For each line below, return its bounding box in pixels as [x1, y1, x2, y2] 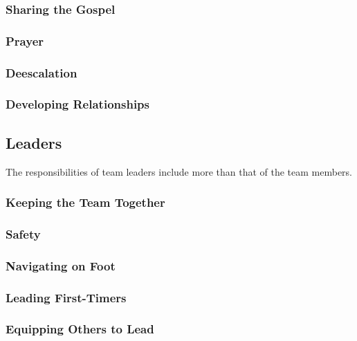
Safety [6, 225, 41, 242]
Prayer [6, 32, 44, 49]
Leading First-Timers [6, 288, 127, 306]
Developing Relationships [6, 95, 149, 113]
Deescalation [6, 64, 77, 81]
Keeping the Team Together [6, 194, 165, 211]
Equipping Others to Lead [6, 320, 154, 338]
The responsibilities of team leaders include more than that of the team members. [6, 164, 353, 178]
